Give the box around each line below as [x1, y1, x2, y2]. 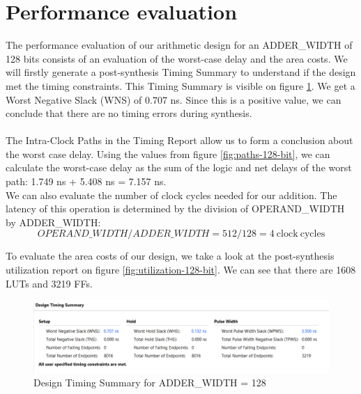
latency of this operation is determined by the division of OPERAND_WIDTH [6, 201, 345, 216]
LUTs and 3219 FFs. [6, 276, 93, 290]
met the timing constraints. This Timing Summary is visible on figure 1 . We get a [6, 78, 355, 93]
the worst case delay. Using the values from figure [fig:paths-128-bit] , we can [6, 146, 330, 161]
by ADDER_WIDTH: [6, 214, 101, 229]
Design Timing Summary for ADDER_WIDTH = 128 [33, 375, 266, 390]
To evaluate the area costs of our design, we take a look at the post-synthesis [6, 249, 335, 263]
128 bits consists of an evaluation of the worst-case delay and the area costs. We [6, 51, 348, 65]
